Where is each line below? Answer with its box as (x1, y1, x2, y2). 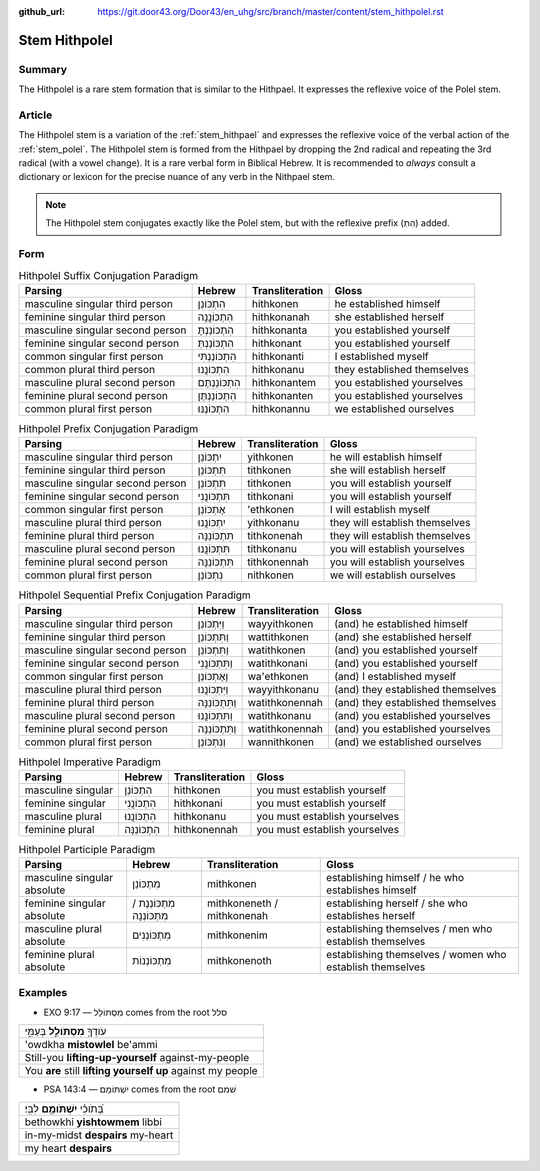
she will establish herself (329, 463, 447, 477)
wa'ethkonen (247, 669, 309, 683)
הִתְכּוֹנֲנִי (124, 796, 157, 810)
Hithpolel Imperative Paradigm (18, 755, 162, 769)
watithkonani (247, 656, 309, 670)
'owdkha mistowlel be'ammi (24, 1038, 159, 1052)
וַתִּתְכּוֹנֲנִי (197, 656, 234, 670)
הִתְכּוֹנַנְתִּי (197, 349, 237, 363)
